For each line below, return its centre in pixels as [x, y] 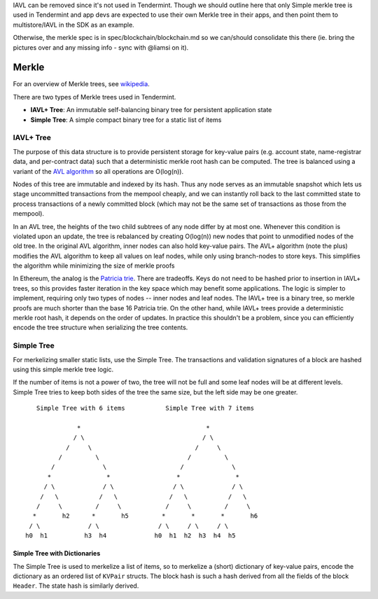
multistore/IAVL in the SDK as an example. [73, 25]
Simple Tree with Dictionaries [57, 553]
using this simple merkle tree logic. [63, 369]
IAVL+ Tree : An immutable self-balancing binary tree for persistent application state [151, 110]
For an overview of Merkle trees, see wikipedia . [81, 84]
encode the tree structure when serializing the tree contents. [100, 328]
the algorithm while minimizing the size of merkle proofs [94, 266]
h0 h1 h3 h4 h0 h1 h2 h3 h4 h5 [131, 536]
